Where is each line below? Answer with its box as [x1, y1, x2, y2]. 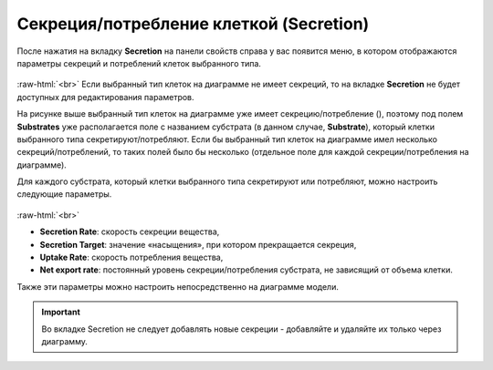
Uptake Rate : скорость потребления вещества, [39, 252, 224, 263]
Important [41, 306, 81, 318]
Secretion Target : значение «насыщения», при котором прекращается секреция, [39, 239, 357, 250]
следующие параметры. [16, 189, 112, 200]
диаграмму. [41, 335, 89, 346]
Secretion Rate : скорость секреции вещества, [39, 226, 220, 237]
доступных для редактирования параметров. [16, 91, 195, 102]
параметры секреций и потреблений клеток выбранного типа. [16, 57, 262, 68]
